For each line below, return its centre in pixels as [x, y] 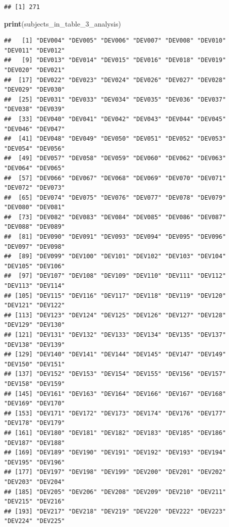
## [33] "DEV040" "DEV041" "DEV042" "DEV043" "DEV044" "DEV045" [115, 119]
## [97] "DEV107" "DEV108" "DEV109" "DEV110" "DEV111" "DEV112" [115, 276]
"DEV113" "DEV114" [34, 286]
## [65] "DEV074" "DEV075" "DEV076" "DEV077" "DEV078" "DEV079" [115, 197]
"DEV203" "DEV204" [34, 482]
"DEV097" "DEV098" [34, 246]
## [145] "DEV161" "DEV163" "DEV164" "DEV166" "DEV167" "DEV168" [115, 394]
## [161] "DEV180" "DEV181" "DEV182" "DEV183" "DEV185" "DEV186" [115, 433]
